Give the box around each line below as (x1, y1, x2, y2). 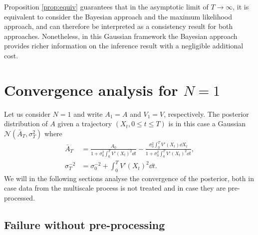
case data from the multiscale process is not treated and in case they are (4, 183, 226, 193)
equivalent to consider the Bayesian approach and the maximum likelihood (4, 11, 232, 21)
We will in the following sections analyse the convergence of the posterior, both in (4, 173, 254, 183)
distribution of (4, 118, 48, 129)
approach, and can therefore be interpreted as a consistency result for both (4, 21, 233, 31)
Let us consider (4, 108, 50, 119)
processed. (4, 193, 35, 203)
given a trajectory (57, 118, 112, 129)
